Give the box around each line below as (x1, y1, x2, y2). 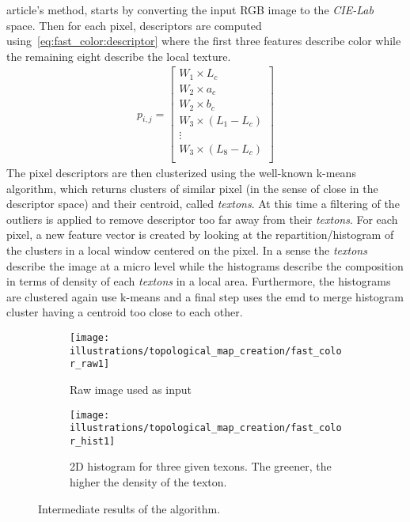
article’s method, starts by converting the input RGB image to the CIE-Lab (6, 2, 374, 17)
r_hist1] (70, 435, 116, 447)
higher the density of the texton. (70, 474, 227, 490)
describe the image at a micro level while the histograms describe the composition (6, 257, 404, 274)
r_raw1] (70, 358, 110, 370)
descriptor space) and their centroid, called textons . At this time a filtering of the (6, 195, 400, 212)
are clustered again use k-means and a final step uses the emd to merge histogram (6, 288, 404, 304)
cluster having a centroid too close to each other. (6, 304, 243, 320)
